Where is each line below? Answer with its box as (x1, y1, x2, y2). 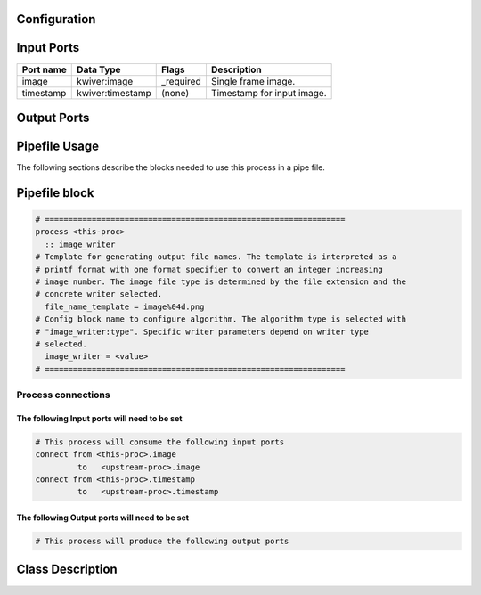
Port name (21, 63, 67, 76)
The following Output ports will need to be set (16, 512, 190, 523)
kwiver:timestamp (77, 86, 151, 99)
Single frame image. (210, 75, 296, 87)
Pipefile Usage (16, 138, 100, 153)
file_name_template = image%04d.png (45, 301, 205, 312)
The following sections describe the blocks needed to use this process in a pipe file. (16, 162, 325, 173)
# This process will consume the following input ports (35, 436, 285, 447)
